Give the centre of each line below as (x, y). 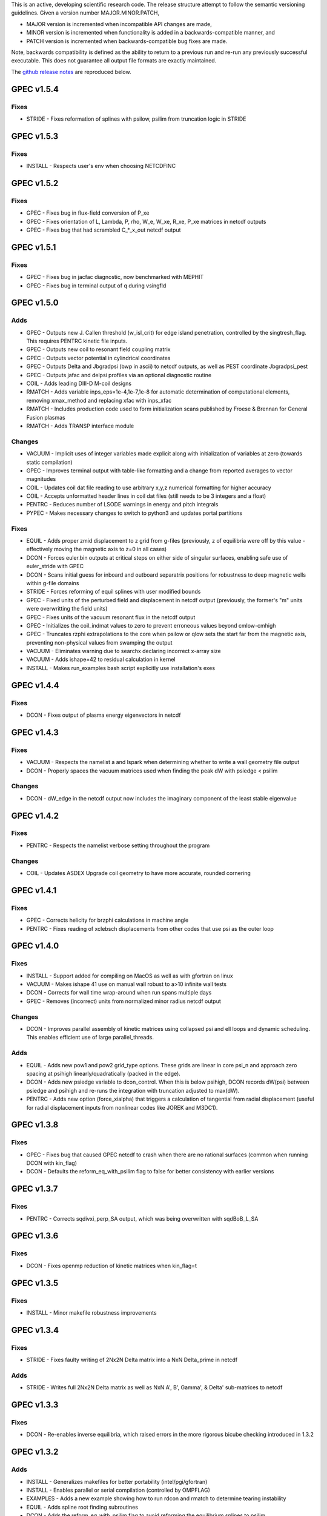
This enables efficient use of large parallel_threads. (90, 1038)
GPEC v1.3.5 (35, 1283)
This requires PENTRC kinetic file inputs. (77, 341)
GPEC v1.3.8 (35, 1125)
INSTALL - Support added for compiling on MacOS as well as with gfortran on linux (130, 976)
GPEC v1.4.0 (35, 946)
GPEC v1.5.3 (35, 136)
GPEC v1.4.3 (35, 732)
